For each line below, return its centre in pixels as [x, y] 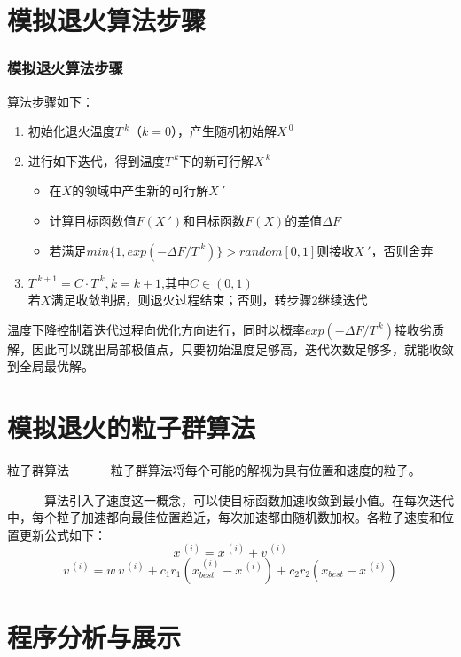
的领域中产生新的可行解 [141, 190]
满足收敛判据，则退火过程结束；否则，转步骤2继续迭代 [209, 300]
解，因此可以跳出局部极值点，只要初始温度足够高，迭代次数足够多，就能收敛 [230, 348]
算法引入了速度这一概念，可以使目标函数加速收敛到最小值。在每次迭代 [249, 499]
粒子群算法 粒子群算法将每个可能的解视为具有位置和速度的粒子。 [214, 470]
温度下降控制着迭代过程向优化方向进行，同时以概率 [156, 329]
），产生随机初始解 [224, 131]
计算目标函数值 [93, 220]
